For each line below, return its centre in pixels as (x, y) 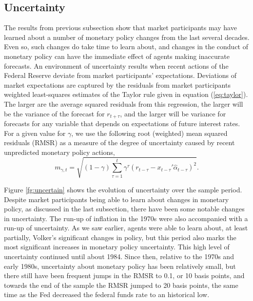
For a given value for (35, 133)
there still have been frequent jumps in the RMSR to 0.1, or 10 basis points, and (124, 275)
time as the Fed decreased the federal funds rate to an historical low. (107, 294)
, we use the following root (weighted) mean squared (149, 133)
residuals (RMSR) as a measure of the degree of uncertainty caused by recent (119, 142)
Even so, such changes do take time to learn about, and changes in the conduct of (126, 47)
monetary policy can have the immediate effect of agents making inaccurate (117, 56)
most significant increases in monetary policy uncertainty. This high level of (117, 247)
